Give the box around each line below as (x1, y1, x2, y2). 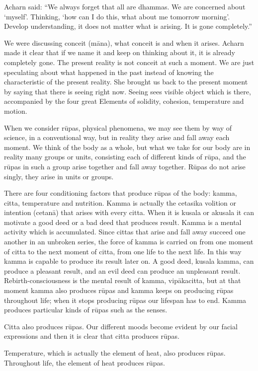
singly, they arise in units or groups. (4, 171, 114, 181)
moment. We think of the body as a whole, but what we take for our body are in (4, 142, 251, 152)
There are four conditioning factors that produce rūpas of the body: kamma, (4, 188, 237, 198)
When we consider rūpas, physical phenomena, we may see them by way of (4, 122, 232, 133)
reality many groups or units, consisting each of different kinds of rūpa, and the (4, 151, 246, 162)
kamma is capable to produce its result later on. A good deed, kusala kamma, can (4, 256, 254, 266)
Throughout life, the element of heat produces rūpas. (4, 357, 165, 368)
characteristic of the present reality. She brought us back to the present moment (4, 76, 248, 87)
